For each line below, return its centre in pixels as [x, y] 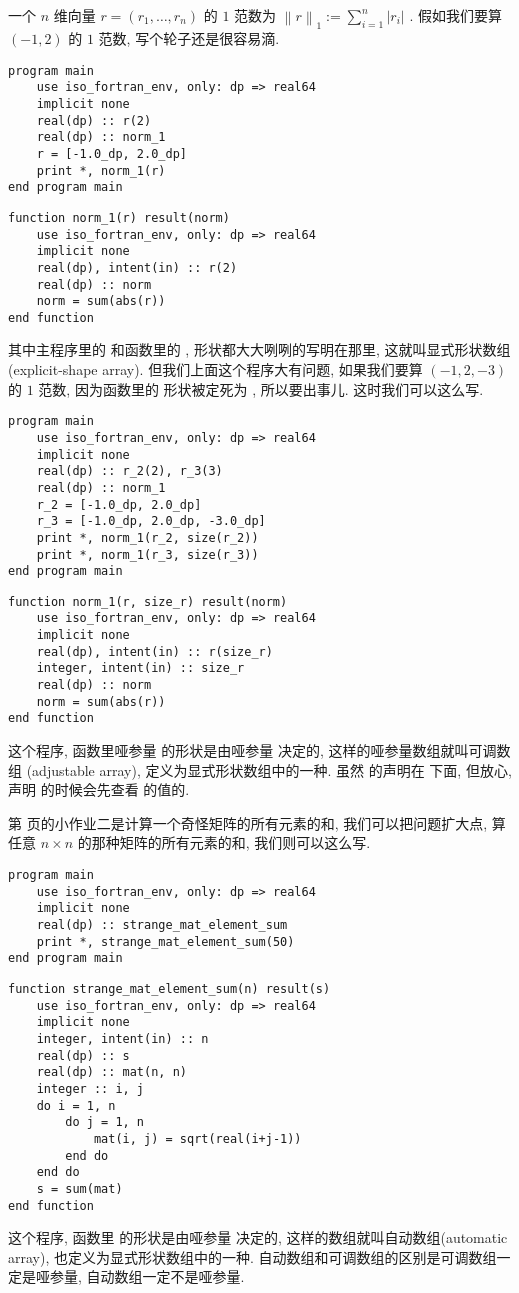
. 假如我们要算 [455, 15]
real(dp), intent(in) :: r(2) [137, 267]
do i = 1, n [76, 1105]
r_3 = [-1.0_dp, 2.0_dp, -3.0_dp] [151, 521]
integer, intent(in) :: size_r [140, 668]
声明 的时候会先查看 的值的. [99, 789]
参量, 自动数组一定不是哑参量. [147, 1276]
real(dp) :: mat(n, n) [111, 1072]
